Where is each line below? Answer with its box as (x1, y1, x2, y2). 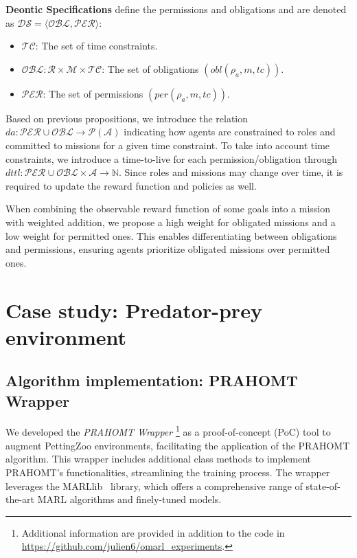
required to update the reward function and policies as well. (5, 178, 257, 192)
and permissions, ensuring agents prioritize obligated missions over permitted (5, 242, 330, 256)
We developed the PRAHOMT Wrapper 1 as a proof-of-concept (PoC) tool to (5, 423, 331, 439)
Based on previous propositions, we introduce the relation (5, 111, 249, 125)
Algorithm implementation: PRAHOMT (5, 370, 298, 391)
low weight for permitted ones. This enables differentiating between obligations (5, 228, 337, 243)
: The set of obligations (102, 61, 199, 76)
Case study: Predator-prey (5, 295, 262, 324)
